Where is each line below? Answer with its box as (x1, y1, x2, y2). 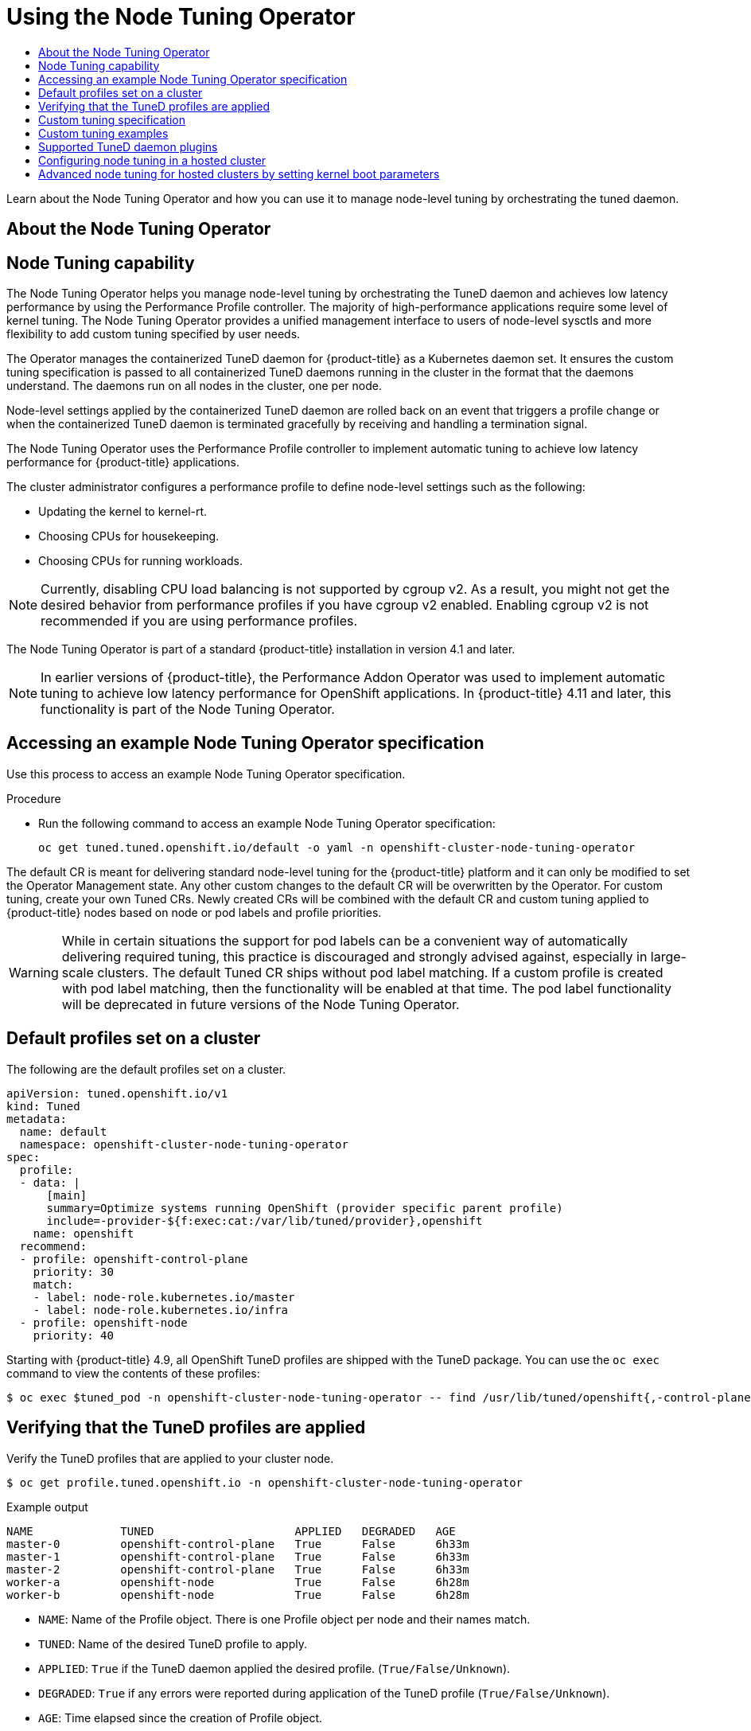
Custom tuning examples (38, 126, 169, 140)
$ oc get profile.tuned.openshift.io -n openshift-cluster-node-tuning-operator (6, 1476, 523, 1489)
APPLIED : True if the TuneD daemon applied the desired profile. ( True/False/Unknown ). (38, 1661, 511, 1675)
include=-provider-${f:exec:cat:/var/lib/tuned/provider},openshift (46, 1214, 483, 1227)
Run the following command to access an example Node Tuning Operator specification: (38, 816, 496, 830)
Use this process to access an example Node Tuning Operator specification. (6, 766, 406, 781)
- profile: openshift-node (19, 1316, 188, 1329)
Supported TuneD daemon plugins (38, 139, 218, 154)
